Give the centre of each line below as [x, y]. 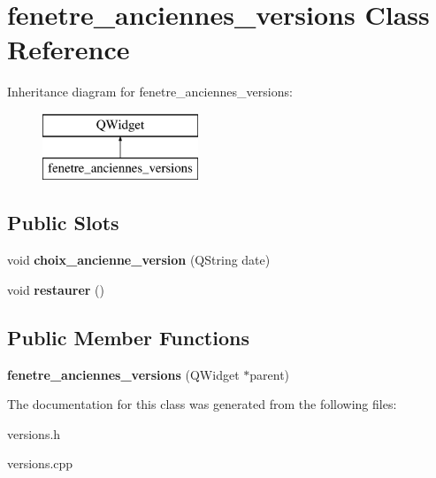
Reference [69, 49]
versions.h [34, 433]
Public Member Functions [128, 337]
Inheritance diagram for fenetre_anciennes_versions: [150, 92]
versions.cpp [40, 463]
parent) [270, 374]
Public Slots [63, 223]
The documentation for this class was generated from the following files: [202, 404]
